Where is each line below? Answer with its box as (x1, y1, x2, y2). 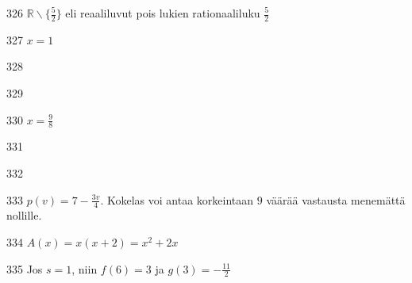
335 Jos (6, 260, 43, 277)
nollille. (6, 207, 42, 224)
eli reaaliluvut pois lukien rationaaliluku (65, 5, 260, 21)
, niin (71, 260, 98, 277)
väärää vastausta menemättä (266, 191, 406, 208)
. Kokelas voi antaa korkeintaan (100, 191, 254, 208)
